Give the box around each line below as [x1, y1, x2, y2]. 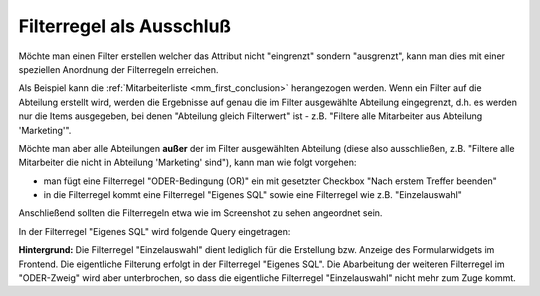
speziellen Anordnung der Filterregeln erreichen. [18, 63, 219, 75]
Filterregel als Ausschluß [18, 15, 232, 37]
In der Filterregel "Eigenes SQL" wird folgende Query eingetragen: [18, 225, 291, 237]
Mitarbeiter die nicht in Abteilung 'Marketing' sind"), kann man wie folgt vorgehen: [18, 156, 357, 169]
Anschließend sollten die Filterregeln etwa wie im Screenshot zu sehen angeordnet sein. [18, 207, 383, 219]
